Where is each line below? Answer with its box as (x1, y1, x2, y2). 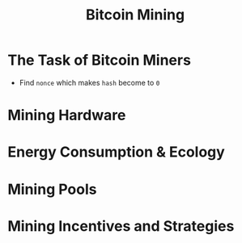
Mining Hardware (7, 107, 126, 124)
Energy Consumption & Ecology (7, 143, 226, 161)
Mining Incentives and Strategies (7, 216, 235, 235)
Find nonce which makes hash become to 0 (19, 78, 160, 87)
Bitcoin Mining (85, 6, 185, 24)
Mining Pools (7, 180, 97, 199)
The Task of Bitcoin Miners (7, 51, 192, 69)
